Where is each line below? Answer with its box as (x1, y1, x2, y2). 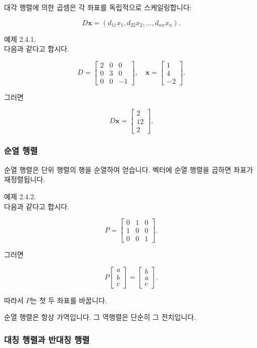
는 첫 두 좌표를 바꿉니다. (30, 295, 107, 305)
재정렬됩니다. (4, 174, 45, 185)
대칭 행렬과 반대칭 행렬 (4, 333, 90, 345)
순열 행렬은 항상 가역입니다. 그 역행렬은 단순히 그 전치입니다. (4, 312, 196, 322)
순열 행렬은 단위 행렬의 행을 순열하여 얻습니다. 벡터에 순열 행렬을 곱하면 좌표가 (4, 164, 253, 175)
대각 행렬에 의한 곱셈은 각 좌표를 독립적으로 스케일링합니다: (4, 2, 192, 12)
